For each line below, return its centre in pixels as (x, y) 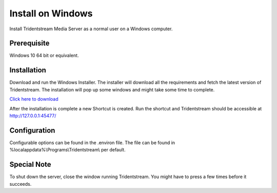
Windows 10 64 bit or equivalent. (44, 55)
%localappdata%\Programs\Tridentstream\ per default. (67, 150)
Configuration (32, 130)
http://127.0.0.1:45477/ (33, 115)
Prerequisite (29, 43)
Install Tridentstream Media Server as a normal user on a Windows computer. (91, 29)
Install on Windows (51, 13)
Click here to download (34, 99)
